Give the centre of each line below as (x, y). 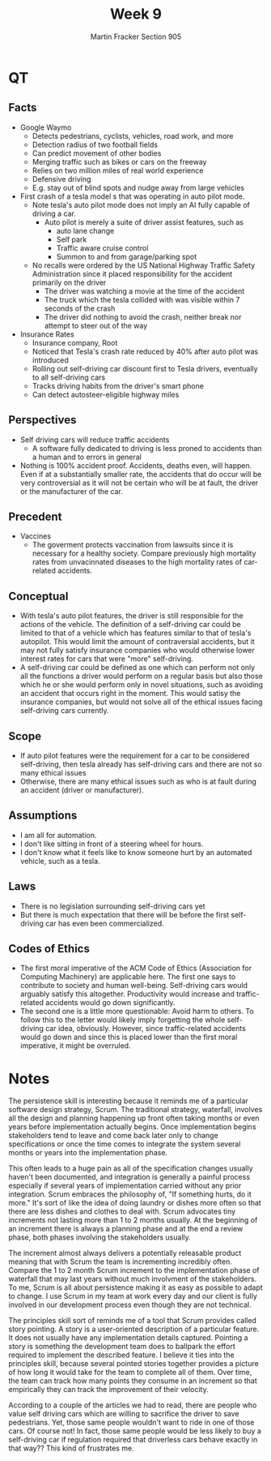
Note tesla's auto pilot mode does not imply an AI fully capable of (141, 204)
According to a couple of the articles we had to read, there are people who (133, 1405)
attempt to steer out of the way (96, 325)
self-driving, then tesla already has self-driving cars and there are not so (141, 764)
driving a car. (54, 213)
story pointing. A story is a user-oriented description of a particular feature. (134, 1329)
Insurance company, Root (75, 342)
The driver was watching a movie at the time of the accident (144, 291)
